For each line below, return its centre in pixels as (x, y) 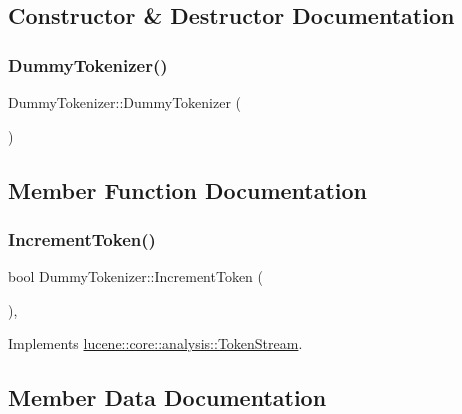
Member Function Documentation (188, 189)
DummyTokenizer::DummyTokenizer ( (125, 102)
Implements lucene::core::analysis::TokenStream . (155, 343)
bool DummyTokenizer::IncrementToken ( (135, 276)
